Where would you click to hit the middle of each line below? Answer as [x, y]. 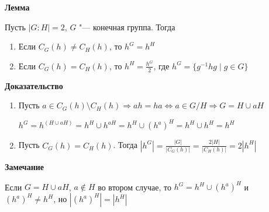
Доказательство [34, 85]
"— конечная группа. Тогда [127, 27]
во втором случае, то [134, 187]
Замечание [25, 167]
